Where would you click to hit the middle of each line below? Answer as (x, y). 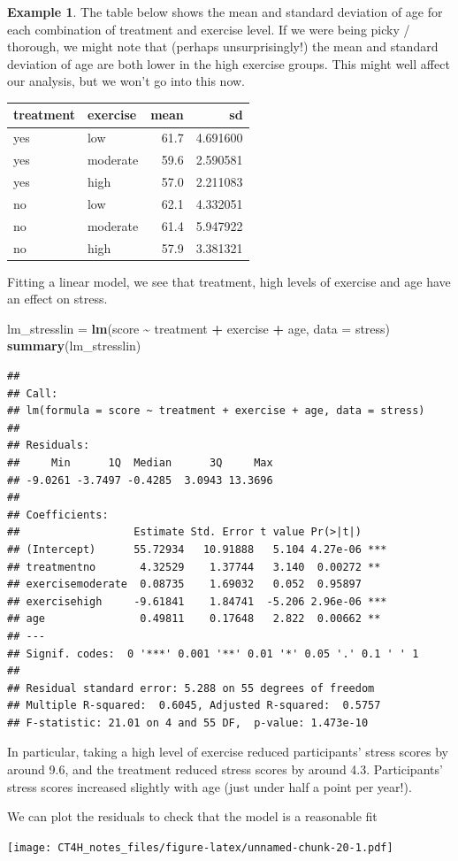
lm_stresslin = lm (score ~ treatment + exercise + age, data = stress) (199, 328)
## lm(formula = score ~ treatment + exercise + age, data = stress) (216, 411)
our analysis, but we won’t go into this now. (126, 81)
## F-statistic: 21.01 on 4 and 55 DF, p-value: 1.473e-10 (188, 723)
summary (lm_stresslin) (74, 346)
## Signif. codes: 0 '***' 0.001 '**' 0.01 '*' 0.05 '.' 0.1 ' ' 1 (213, 653)
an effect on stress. (57, 299)
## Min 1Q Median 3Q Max (140, 462)
